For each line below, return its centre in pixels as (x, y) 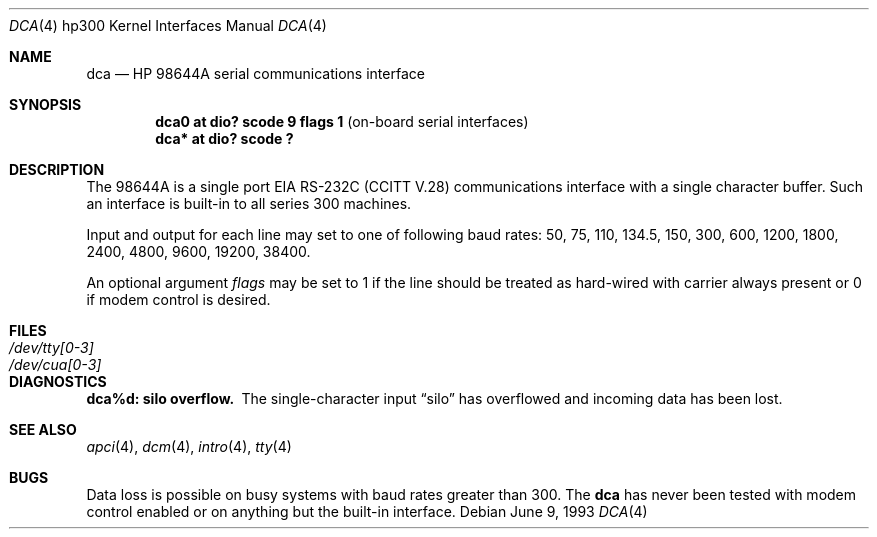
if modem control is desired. (178, 299)
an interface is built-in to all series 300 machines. (249, 203)
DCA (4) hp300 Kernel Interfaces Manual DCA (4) (168, 25)
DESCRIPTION (57, 169)
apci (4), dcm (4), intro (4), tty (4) (189, 446)
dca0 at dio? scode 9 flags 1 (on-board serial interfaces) (342, 121)
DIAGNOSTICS (58, 381)
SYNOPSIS (45, 104)
